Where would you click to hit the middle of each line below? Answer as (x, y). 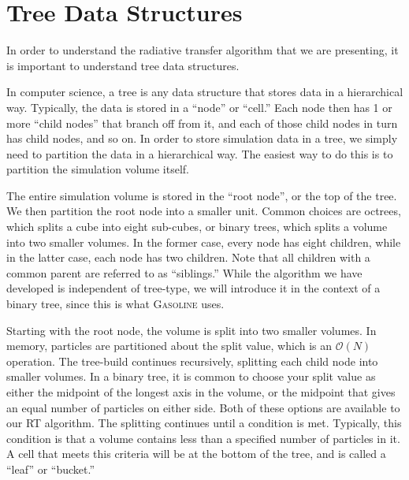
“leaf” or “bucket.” (51, 469)
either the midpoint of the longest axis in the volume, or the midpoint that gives (201, 392)
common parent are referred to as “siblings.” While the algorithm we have (184, 272)
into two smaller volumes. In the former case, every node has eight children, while (204, 242)
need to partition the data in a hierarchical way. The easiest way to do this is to (200, 153)
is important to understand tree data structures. (123, 65)
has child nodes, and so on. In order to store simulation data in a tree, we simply (202, 138)
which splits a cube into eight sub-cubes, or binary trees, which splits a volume (197, 227)
